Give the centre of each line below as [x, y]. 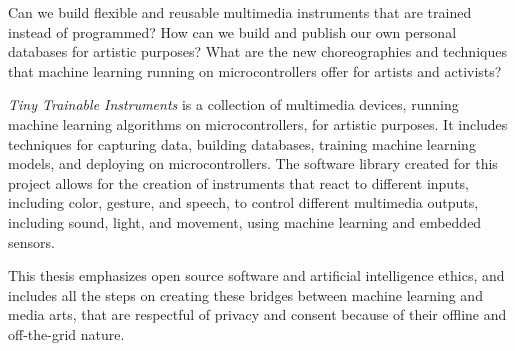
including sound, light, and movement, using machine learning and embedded [245, 221]
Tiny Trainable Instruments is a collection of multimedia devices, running [233, 104]
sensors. [31, 241]
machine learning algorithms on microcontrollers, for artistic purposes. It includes [258, 123]
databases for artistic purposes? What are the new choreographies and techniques [257, 51]
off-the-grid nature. [66, 333]
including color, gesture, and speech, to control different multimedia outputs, [243, 202]
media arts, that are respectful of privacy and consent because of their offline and [257, 314]
